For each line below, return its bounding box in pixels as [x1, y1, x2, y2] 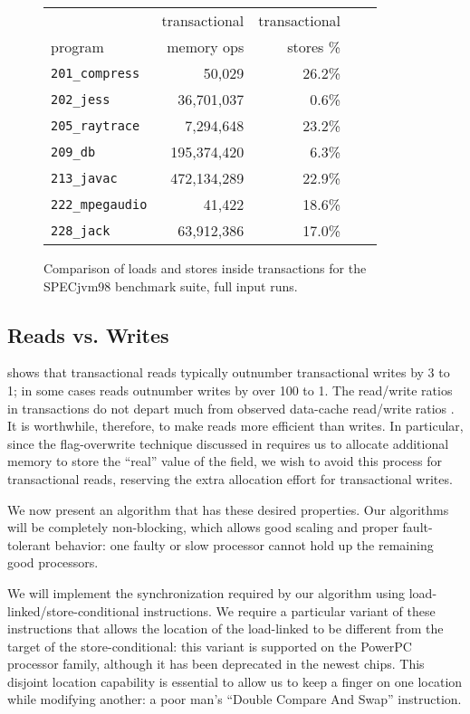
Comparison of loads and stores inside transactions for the [43, 259, 367, 277]
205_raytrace [51, 118, 140, 133]
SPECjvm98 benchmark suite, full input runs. [43, 276, 298, 295]
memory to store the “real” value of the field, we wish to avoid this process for [7, 452, 443, 471]
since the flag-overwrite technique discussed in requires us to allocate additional [7, 433, 449, 452]
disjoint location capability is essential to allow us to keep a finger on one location [7, 671, 463, 690]
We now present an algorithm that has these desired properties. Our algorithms [7, 500, 449, 519]
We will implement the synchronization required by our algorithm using [7, 583, 406, 602]
